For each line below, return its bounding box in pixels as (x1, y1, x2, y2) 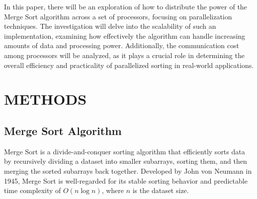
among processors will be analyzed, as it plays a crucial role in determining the (4, 50, 245, 60)
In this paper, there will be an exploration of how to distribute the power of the (4, 1, 247, 11)
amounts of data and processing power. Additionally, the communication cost (4, 40, 239, 51)
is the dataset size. (132, 185, 189, 196)
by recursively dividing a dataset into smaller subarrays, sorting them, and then (4, 156, 247, 166)
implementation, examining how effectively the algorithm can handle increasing (4, 30, 246, 41)
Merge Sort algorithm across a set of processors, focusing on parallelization (4, 11, 232, 21)
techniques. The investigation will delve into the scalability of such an (4, 21, 216, 31)
